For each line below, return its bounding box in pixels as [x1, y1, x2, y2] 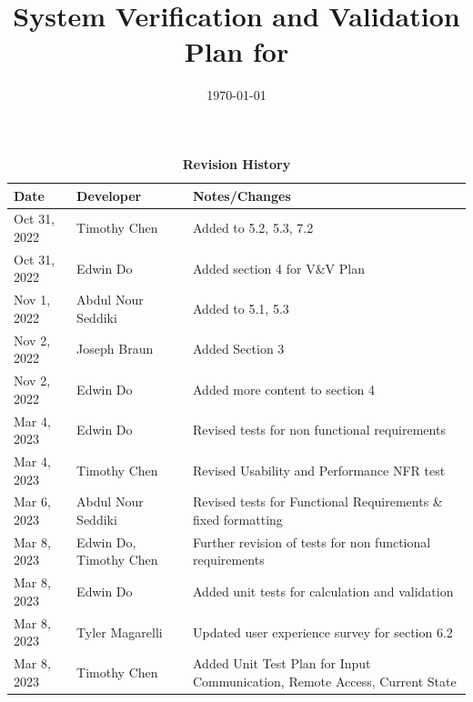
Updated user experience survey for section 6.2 [193, 622, 453, 641]
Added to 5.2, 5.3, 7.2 [193, 218, 314, 237]
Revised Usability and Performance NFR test [193, 460, 446, 479]
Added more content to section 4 [193, 379, 375, 398]
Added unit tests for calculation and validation [193, 582, 454, 601]
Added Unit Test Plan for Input [193, 654, 371, 673]
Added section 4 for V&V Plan [193, 258, 365, 277]
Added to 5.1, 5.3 [193, 299, 289, 318]
